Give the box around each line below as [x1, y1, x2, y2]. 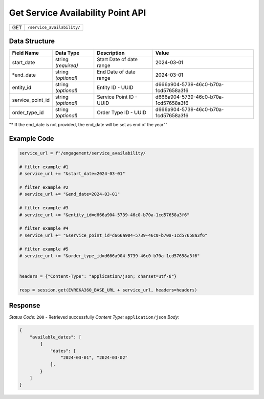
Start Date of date [97, 56, 138, 63]
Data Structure [9, 37, 55, 45]
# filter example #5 [19, 246, 68, 252]
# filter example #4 [19, 225, 68, 231]
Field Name [12, 49, 39, 56]
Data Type [55, 49, 80, 56]
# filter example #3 [19, 205, 68, 211]
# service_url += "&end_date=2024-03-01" [19, 191, 120, 197]
